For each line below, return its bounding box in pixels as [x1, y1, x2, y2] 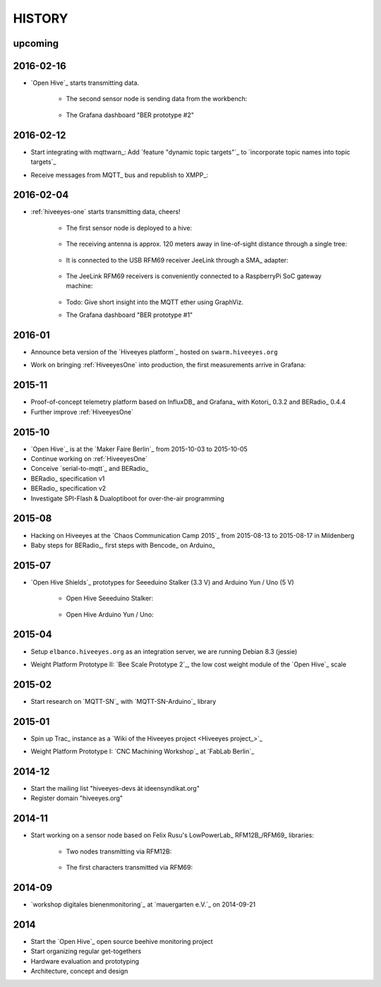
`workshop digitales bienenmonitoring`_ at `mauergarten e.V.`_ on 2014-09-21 [30, 900, 256, 909]
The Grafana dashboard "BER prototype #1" [66, 311, 193, 319]
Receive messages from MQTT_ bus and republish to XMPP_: [30, 170, 208, 179]
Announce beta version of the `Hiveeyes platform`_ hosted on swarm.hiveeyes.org [30, 348, 278, 357]
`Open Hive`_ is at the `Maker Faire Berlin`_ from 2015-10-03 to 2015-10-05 [30, 445, 248, 453]
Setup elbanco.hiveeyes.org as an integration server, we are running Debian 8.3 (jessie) [30, 647, 298, 656]
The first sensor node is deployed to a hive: [66, 223, 193, 232]
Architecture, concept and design [30, 967, 128, 976]
